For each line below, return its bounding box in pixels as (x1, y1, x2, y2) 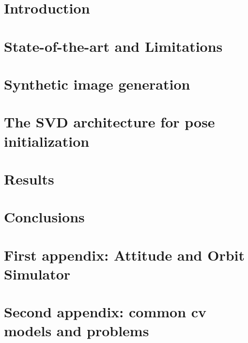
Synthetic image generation (4, 74, 190, 94)
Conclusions (4, 207, 85, 227)
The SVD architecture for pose (4, 112, 215, 132)
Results (4, 169, 54, 188)
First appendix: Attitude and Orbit (4, 245, 245, 265)
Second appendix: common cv (4, 302, 207, 322)
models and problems (4, 321, 149, 341)
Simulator (4, 264, 71, 283)
